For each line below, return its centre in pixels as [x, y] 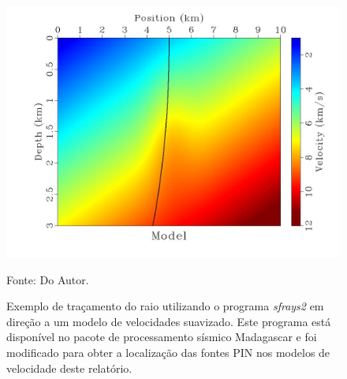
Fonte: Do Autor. [48, 279]
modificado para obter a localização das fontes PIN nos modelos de [168, 352]
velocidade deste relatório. [69, 368]
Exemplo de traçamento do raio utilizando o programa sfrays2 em [165, 306]
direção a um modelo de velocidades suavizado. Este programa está [169, 321]
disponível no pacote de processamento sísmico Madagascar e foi [162, 337]
